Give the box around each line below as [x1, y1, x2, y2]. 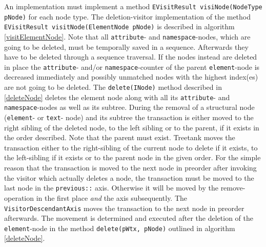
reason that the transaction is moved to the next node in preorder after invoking [4, 162, 257, 173]
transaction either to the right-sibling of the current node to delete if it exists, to [4, 142, 258, 153]
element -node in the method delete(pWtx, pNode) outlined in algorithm [4, 222, 235, 233]
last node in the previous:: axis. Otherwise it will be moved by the [4, 182, 218, 193]
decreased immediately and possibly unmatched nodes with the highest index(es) [4, 71, 258, 82]
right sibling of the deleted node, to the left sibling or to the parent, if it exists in [4, 122, 259, 132]
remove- [220, 182, 245, 193]
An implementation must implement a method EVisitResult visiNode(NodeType [4, 1, 262, 11]
